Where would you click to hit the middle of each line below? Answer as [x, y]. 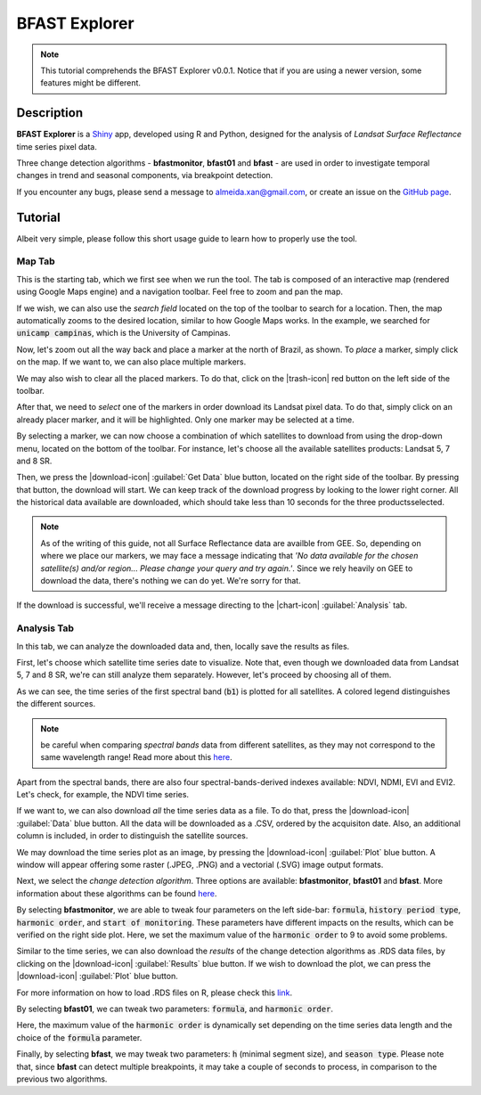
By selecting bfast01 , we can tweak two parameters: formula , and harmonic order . [175, 1009]
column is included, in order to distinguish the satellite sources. [132, 836]
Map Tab [36, 261]
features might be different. [91, 83]
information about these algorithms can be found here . [117, 893]
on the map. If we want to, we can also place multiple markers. [131, 362]
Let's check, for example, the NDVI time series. [103, 795]
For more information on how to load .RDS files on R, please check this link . [155, 993]
